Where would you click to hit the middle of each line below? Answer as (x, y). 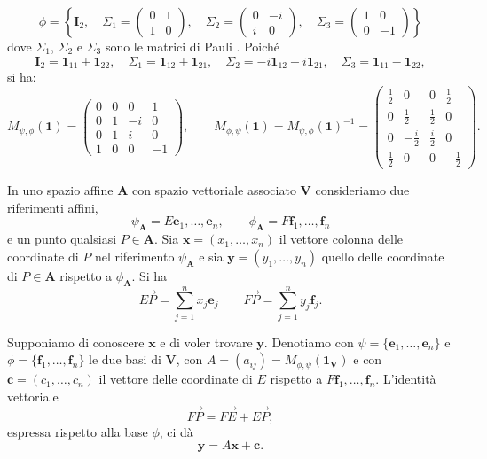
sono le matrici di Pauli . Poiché (192, 46)
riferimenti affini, (53, 207)
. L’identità (406, 379)
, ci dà (176, 431)
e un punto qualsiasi (62, 239)
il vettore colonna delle (341, 239)
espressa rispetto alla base (78, 431)
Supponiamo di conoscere (76, 342)
